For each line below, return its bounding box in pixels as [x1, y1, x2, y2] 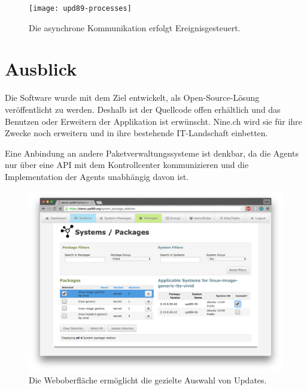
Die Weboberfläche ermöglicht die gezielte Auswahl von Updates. [29, 374, 267, 386]
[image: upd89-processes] [29, 4, 132, 13]
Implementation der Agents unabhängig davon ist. [5, 170, 189, 182]
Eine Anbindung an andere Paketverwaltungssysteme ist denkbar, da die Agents [5, 146, 299, 159]
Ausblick [5, 56, 77, 81]
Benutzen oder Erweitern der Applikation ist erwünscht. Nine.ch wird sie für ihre [5, 115, 302, 127]
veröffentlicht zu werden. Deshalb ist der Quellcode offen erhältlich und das [5, 103, 281, 115]
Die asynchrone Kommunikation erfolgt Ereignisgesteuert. [29, 21, 241, 34]
